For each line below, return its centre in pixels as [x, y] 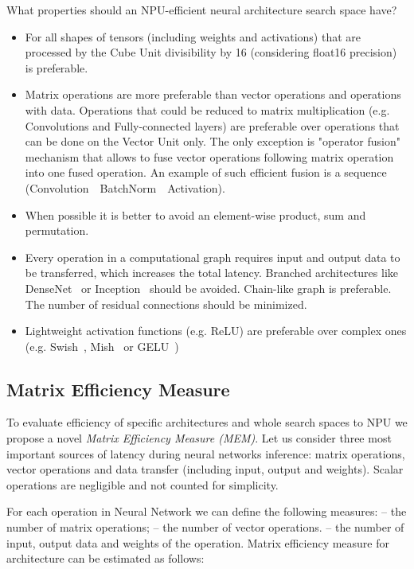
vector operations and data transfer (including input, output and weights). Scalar [205, 469]
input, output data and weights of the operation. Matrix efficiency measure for [198, 542]
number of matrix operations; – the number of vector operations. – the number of [205, 527]
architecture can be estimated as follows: [105, 558]
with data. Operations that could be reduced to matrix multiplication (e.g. [207, 109]
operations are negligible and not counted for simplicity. [143, 484]
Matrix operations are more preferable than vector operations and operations [213, 94]
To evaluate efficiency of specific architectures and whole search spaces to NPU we [207, 422]
